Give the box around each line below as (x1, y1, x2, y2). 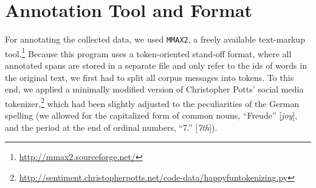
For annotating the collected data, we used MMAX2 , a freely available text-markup (5, 33, 305, 46)
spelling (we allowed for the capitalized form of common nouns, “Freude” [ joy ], (5, 109, 298, 122)
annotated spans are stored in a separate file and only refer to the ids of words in (5, 59, 307, 72)
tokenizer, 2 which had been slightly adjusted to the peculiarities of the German (5, 95, 300, 110)
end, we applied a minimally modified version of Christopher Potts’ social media (5, 83, 304, 96)
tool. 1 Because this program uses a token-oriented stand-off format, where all (5, 45, 292, 60)
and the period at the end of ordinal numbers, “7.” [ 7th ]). (5, 120, 218, 133)
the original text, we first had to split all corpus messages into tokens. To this (5, 71, 294, 83)
